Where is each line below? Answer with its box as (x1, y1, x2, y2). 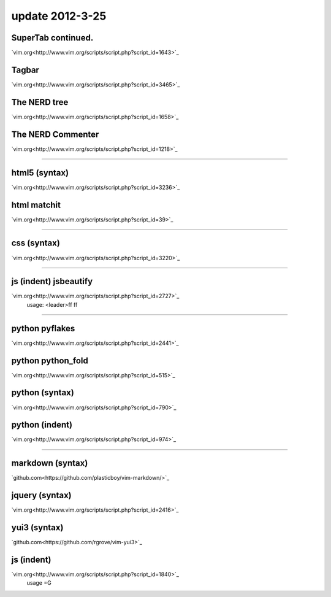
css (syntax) (11, 238, 61, 248)
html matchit (11, 199, 61, 210)
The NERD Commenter (11, 129, 99, 139)
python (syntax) (11, 387, 75, 398)
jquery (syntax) (11, 490, 72, 501)
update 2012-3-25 (11, 9, 107, 23)
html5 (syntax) (11, 168, 69, 178)
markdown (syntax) (11, 458, 88, 469)
